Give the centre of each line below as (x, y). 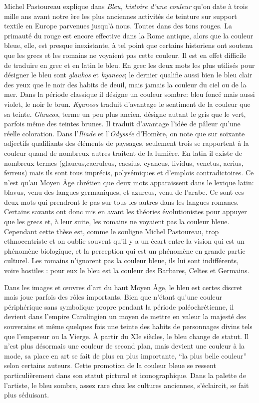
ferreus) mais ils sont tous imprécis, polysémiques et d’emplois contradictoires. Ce (129, 173)
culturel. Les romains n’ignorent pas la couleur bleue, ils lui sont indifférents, (121, 260)
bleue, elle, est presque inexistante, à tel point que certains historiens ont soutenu (129, 45)
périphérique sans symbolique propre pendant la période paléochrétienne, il (119, 306)
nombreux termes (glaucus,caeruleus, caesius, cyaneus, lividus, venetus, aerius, (124, 163)
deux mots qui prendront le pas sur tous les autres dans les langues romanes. (122, 201)
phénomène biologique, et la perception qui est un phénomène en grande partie (125, 250)
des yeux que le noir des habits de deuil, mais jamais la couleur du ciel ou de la (125, 84)
